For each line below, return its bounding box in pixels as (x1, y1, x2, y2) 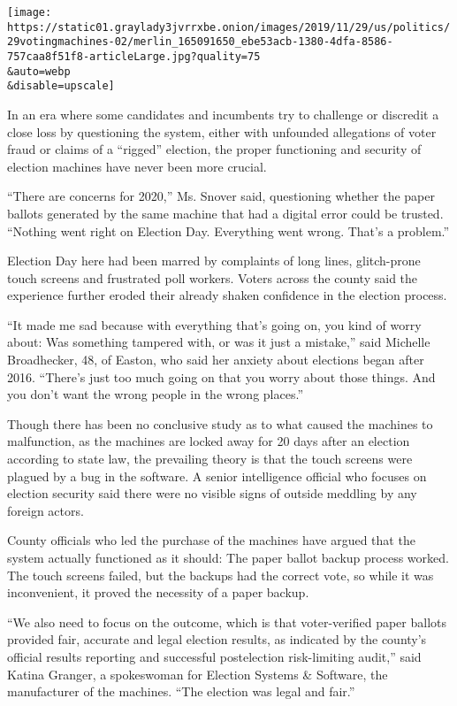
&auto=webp (7, 65, 71, 78)
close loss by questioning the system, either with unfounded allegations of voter (7, 122, 437, 141)
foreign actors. (7, 501, 84, 519)
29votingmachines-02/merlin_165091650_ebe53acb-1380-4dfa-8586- (7, 35, 393, 49)
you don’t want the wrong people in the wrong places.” (7, 385, 303, 403)
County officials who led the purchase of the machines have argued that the (7, 531, 415, 549)
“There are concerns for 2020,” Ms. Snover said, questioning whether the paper (7, 187, 435, 205)
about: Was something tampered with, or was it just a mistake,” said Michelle (7, 333, 430, 351)
